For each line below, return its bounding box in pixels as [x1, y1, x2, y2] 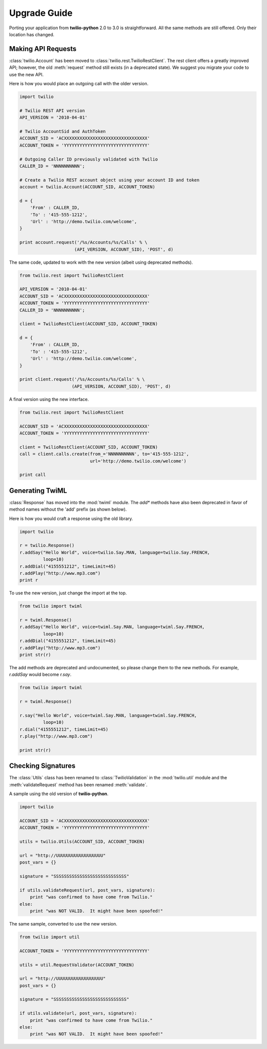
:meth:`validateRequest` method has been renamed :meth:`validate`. [9, 781, 148, 788]
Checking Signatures [9, 761, 76, 770]
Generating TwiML [9, 486, 67, 495]
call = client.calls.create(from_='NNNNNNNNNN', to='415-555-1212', [19, 451, 189, 457]
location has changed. [9, 31, 54, 37]
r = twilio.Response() [19, 543, 75, 548]
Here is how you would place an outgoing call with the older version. [9, 81, 149, 87]
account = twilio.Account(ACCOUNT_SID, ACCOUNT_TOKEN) [19, 184, 155, 190]
